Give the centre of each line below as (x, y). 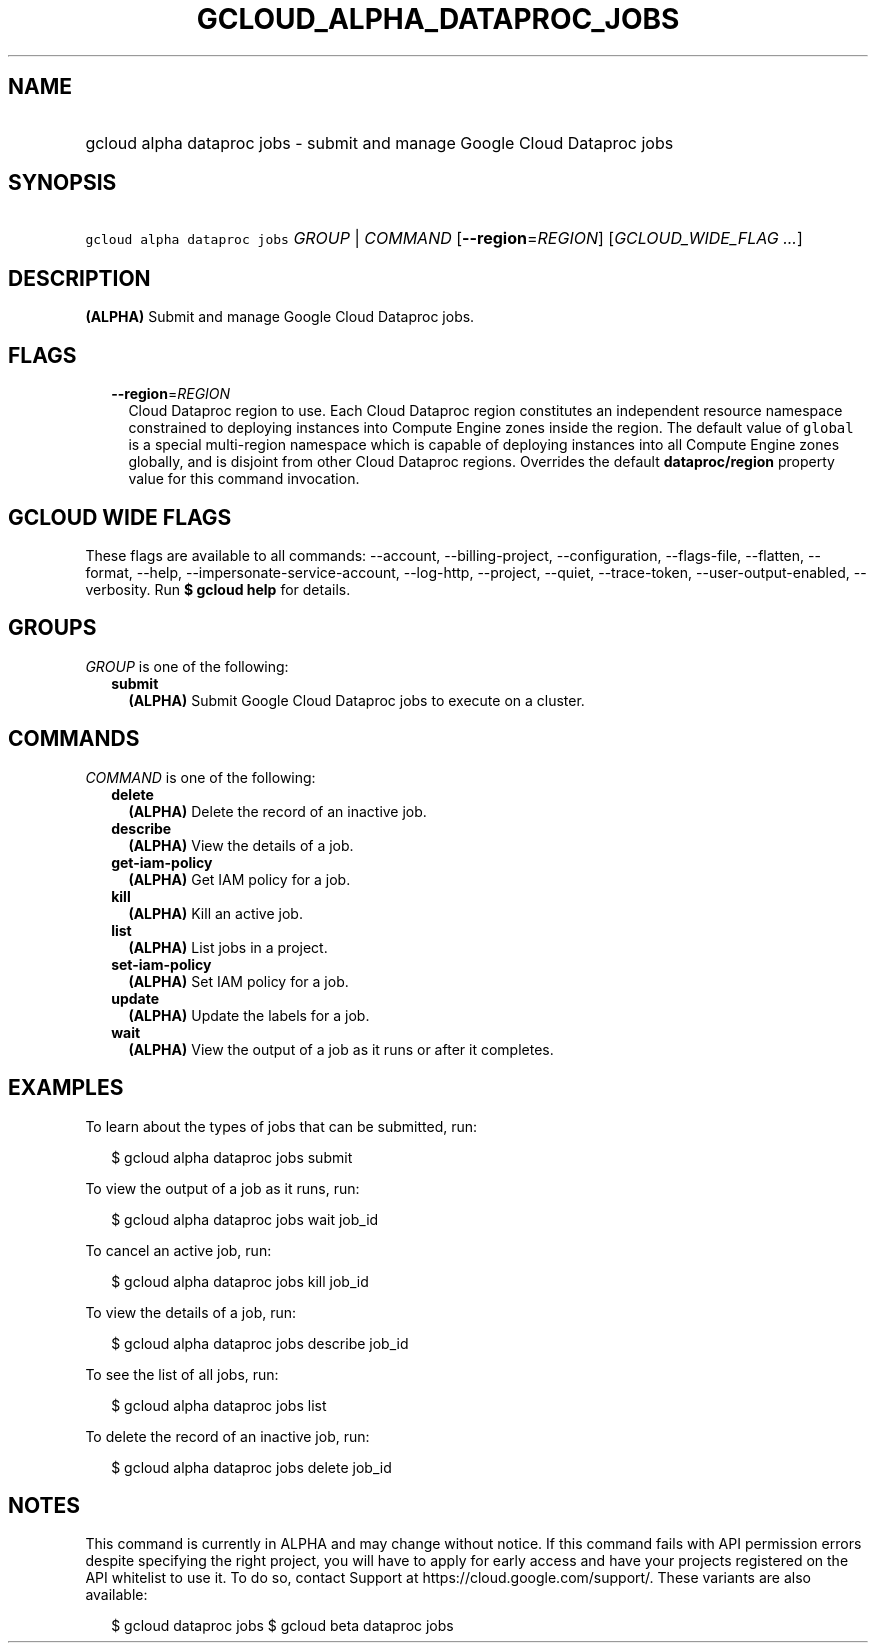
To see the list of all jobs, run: (182, 1374)
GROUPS (52, 628)
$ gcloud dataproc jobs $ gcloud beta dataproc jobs (282, 1626)
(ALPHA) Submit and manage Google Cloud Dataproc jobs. (280, 317)
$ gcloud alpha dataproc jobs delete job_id (251, 1467)
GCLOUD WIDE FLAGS (120, 517)
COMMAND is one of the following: (200, 777)
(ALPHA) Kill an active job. (215, 913)
